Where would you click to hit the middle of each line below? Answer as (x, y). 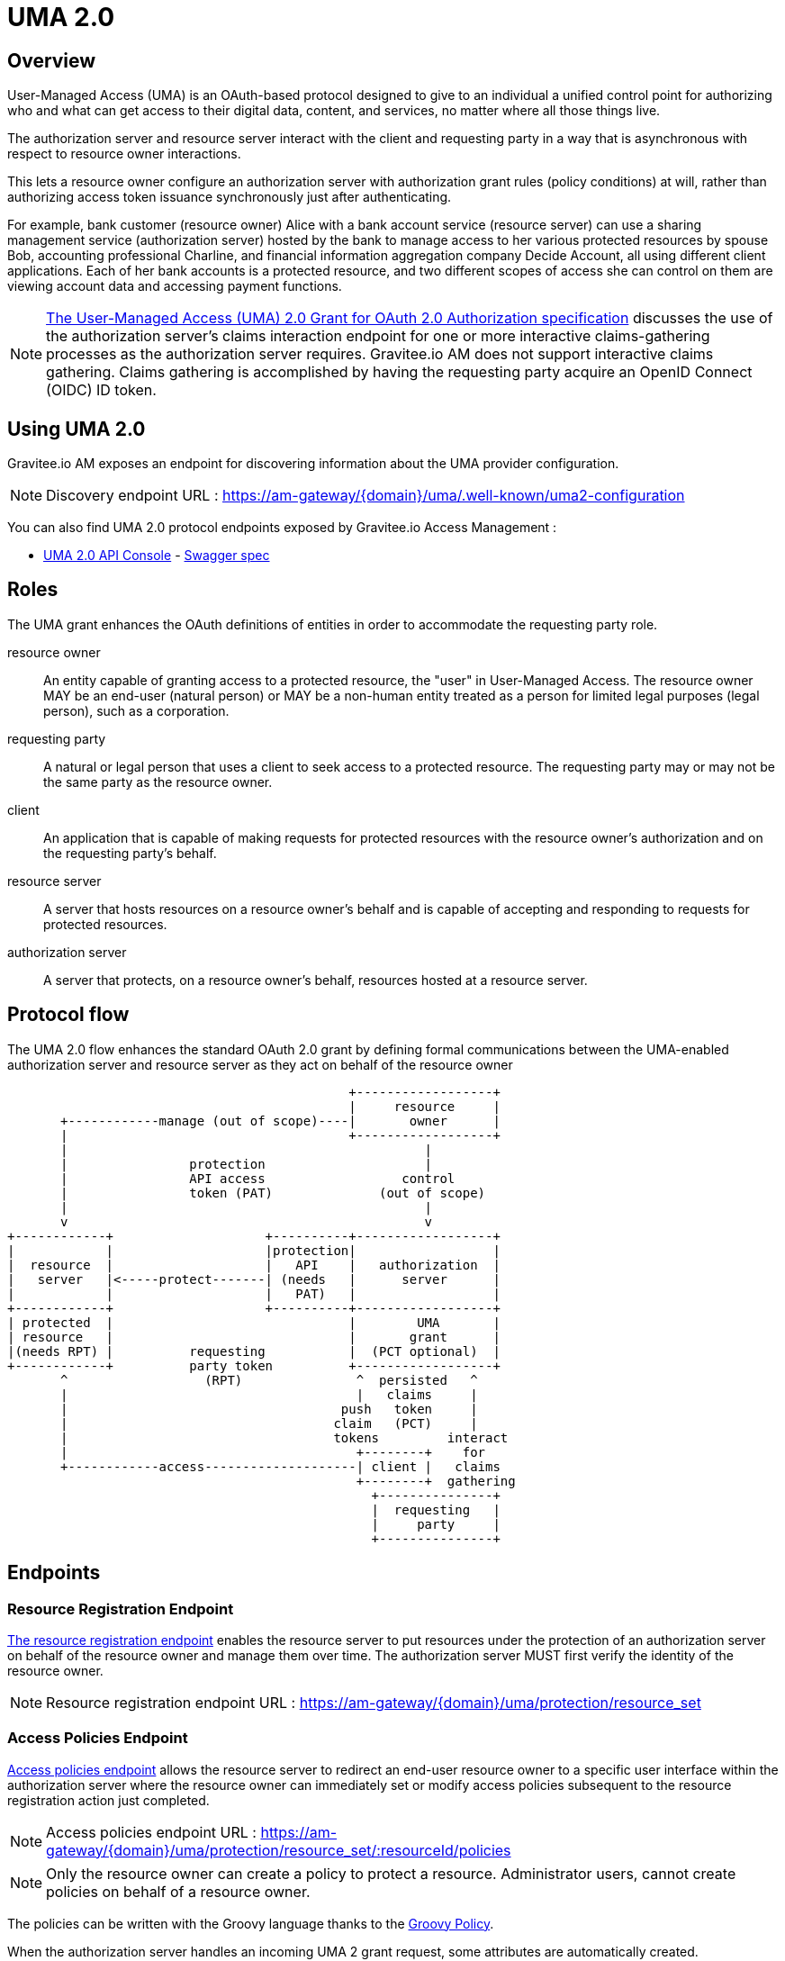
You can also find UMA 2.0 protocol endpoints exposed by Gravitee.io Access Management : (282, 528)
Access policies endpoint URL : (151, 1832)
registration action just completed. (108, 1800)
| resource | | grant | (254, 1337)
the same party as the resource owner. (158, 782)
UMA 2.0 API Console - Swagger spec (157, 556)
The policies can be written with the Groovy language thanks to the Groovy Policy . (251, 1923)
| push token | (269, 1409)
